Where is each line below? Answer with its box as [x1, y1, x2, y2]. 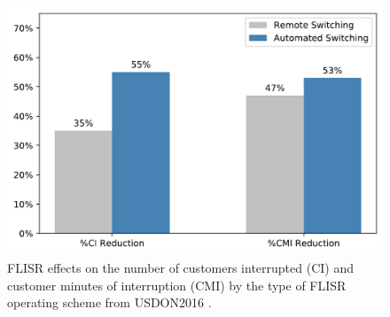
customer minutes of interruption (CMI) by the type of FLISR [7, 275, 347, 294]
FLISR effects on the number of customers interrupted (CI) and [7, 258, 355, 276]
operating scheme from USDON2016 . [7, 293, 212, 312]
